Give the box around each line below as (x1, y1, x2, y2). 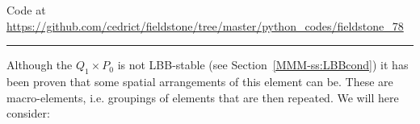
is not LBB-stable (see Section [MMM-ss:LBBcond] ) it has (117, 56, 409, 73)
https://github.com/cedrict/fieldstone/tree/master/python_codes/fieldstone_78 (6, 17, 404, 34)
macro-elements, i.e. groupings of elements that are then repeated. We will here (6, 89, 399, 105)
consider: (6, 105, 50, 122)
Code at (6, 2, 46, 18)
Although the (6, 56, 73, 73)
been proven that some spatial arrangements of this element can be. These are (6, 72, 393, 89)
